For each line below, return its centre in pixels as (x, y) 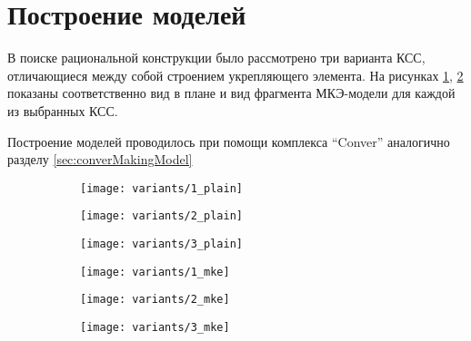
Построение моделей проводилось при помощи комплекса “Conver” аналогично (229, 141)
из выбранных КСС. (63, 110)
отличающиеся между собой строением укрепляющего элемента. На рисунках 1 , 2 (235, 75)
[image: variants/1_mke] (155, 272)
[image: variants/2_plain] (161, 216)
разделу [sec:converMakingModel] (100, 159)
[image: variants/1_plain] (161, 188)
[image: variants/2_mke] (155, 300)
